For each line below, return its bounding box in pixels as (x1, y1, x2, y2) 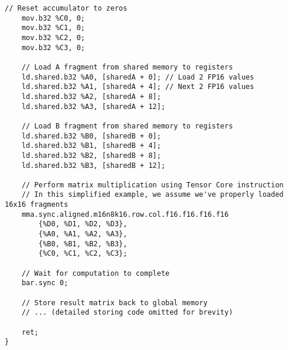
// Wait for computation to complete (21, 269, 170, 278)
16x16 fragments (5, 200, 68, 209)
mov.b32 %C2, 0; (21, 33, 86, 42)
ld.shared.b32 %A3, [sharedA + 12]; (21, 102, 166, 111)
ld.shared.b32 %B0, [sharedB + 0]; (21, 131, 161, 140)
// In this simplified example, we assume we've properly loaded (21, 190, 284, 199)
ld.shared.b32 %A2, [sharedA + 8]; (21, 92, 161, 101)
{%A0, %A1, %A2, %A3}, (38, 230, 127, 239)
